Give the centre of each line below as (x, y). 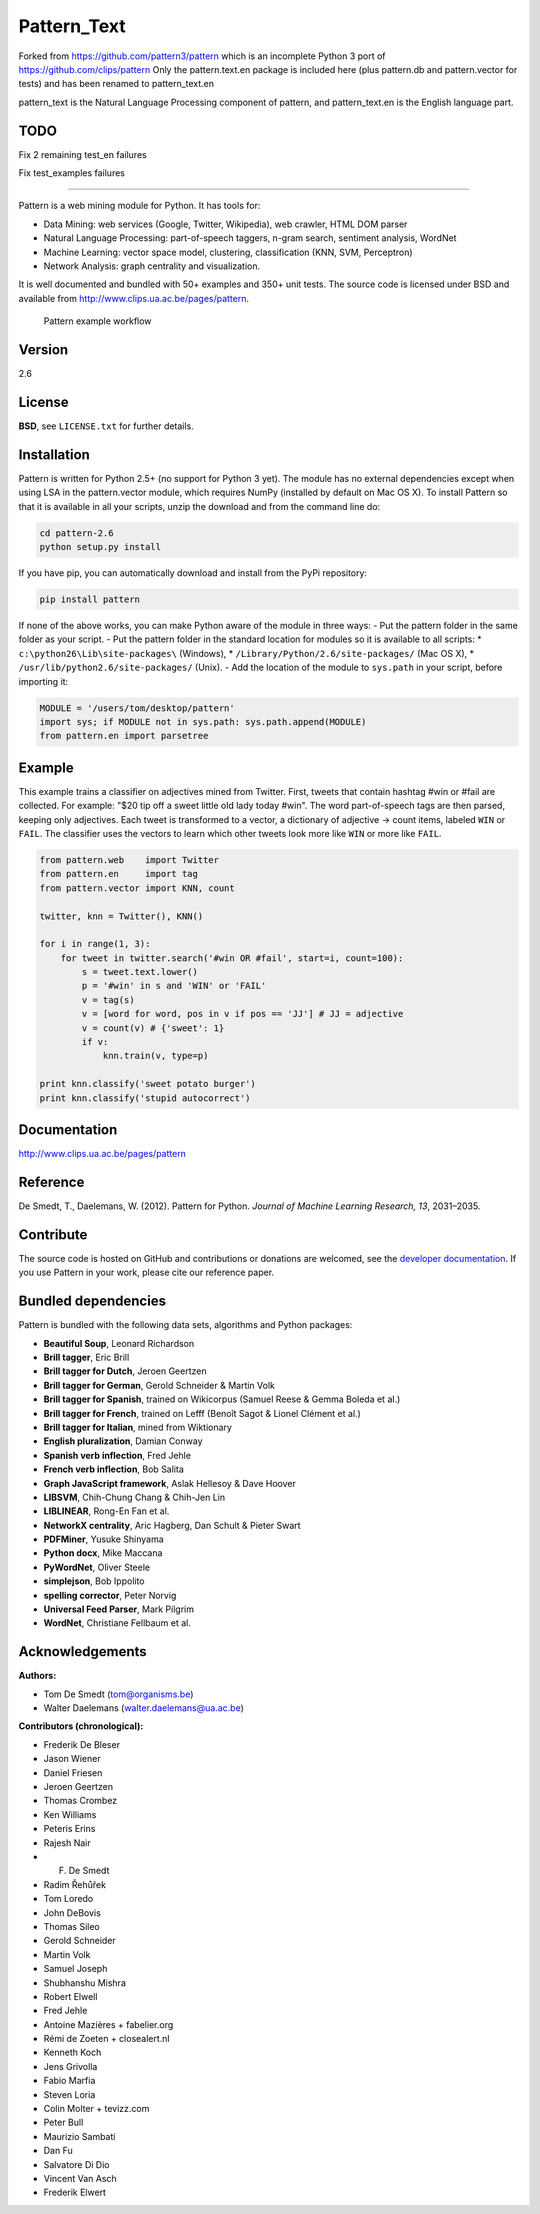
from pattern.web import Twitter (129, 859)
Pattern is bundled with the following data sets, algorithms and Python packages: (185, 1325)
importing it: (43, 681)
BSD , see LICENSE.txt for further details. (106, 426)
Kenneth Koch (72, 2052)
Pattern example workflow (97, 321)
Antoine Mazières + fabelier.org (108, 2024)
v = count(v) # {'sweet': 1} (153, 1028)
